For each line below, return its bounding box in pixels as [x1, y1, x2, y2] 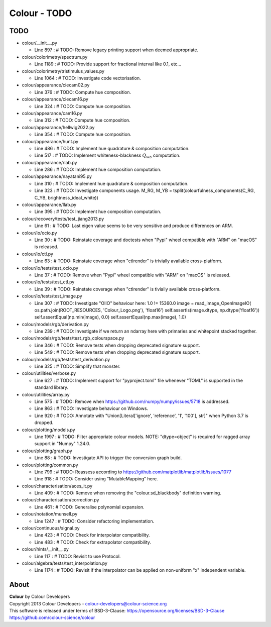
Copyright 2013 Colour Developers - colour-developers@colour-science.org [9, 600, 167, 606]
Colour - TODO [9, 8, 72, 19]
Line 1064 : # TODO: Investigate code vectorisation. [34, 75, 142, 81]
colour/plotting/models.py [22, 427, 75, 433]
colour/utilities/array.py [22, 391, 70, 397]
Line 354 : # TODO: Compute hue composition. [34, 131, 131, 138]
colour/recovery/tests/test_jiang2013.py [22, 216, 104, 222]
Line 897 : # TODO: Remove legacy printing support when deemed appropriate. [34, 47, 198, 53]
